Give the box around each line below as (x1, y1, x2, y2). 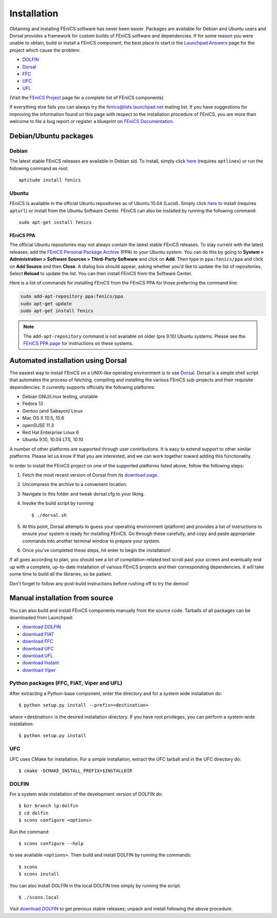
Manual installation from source (9, 594, 114, 602)
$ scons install (18, 871, 60, 877)
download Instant (22, 660, 59, 666)
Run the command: (9, 828, 50, 835)
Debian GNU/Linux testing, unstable (22, 394, 98, 400)
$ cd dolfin (18, 810, 49, 816)
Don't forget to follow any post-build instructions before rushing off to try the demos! (9, 580, 189, 586)
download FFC (22, 638, 53, 644)
